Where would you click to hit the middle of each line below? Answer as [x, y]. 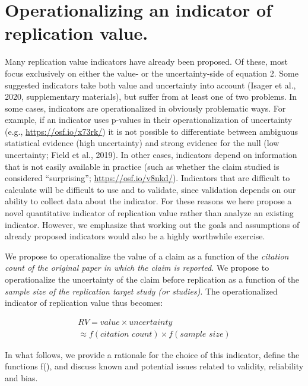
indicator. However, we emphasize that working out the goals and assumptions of [152, 224]
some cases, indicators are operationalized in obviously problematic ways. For [145, 108]
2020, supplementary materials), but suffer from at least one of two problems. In [151, 96]
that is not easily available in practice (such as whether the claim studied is [142, 166]
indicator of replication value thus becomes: [84, 303]
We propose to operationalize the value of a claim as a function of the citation [147, 256]
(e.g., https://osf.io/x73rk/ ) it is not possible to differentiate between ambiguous [152, 131]
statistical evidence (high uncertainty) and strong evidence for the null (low [142, 143]
